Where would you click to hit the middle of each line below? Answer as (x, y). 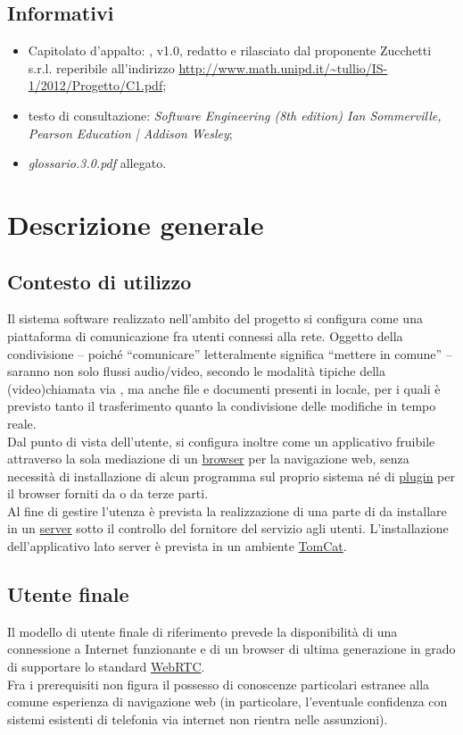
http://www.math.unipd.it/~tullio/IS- (283, 67)
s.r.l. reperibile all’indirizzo (101, 67)
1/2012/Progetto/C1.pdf (95, 85)
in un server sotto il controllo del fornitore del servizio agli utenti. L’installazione (228, 528)
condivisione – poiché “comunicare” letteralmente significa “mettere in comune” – (230, 353)
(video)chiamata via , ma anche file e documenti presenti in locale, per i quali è (224, 388)
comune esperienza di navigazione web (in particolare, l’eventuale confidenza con (227, 702)
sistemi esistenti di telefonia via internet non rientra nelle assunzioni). (198, 718)
